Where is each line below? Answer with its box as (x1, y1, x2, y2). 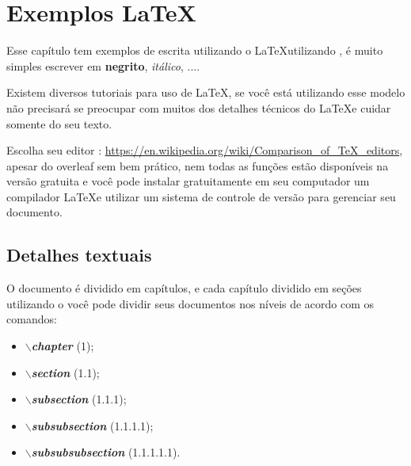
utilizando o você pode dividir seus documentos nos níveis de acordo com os (6, 295, 375, 311)
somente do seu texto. (6, 115, 112, 132)
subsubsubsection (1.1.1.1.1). (31, 444, 181, 460)
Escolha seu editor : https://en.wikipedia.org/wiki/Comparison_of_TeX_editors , (6, 142, 403, 159)
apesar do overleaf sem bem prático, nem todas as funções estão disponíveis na (6, 157, 389, 174)
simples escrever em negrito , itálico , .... (6, 57, 200, 74)
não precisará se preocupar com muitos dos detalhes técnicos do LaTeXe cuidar (6, 99, 391, 116)
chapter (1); (31, 338, 94, 354)
